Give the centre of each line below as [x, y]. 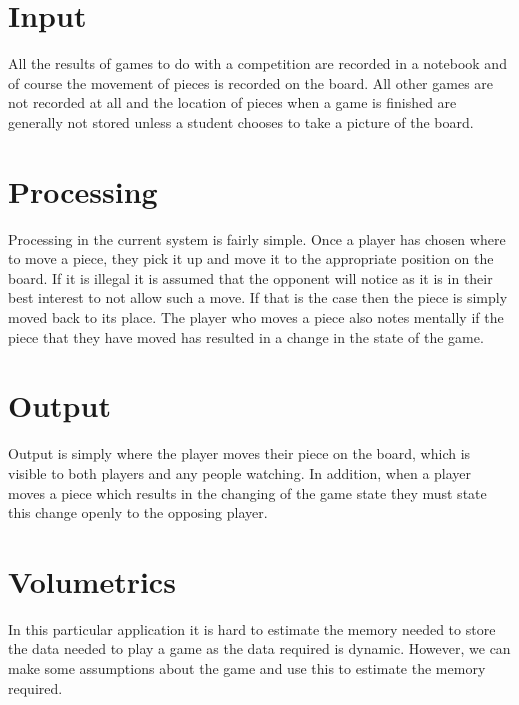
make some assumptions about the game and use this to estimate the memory [247, 668]
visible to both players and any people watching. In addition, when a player [240, 472]
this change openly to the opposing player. [138, 512]
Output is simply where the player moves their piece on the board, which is [239, 453]
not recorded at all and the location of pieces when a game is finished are [232, 102]
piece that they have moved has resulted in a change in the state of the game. [246, 336]
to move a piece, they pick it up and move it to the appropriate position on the [251, 258]
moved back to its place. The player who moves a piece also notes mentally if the [256, 317]
